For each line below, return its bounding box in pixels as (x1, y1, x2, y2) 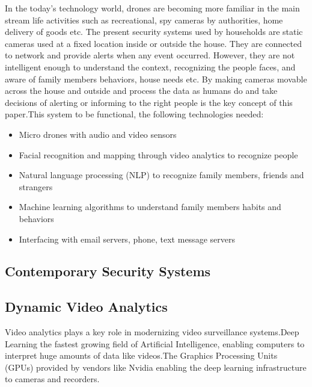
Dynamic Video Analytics (5, 297, 168, 316)
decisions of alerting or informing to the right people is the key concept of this (5, 96, 293, 108)
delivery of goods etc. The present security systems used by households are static (5, 25, 303, 38)
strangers (19, 180, 53, 193)
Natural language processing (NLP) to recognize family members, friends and (19, 169, 304, 181)
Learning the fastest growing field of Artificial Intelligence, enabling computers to (5, 337, 305, 350)
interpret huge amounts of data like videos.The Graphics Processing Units (5, 349, 278, 362)
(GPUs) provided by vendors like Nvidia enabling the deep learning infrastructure (5, 361, 307, 373)
